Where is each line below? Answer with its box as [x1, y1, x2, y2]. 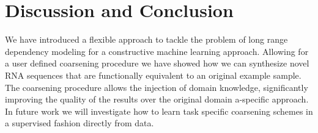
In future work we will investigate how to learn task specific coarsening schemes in [5, 104, 313, 117]
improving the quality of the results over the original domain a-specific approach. [5, 93, 309, 106]
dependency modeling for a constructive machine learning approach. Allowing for [5, 45, 309, 57]
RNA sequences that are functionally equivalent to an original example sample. [5, 68, 301, 81]
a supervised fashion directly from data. [5, 117, 154, 129]
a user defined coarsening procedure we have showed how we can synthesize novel [5, 57, 309, 70]
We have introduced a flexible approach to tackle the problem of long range [5, 33, 288, 46]
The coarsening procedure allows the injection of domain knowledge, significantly [5, 81, 308, 93]
